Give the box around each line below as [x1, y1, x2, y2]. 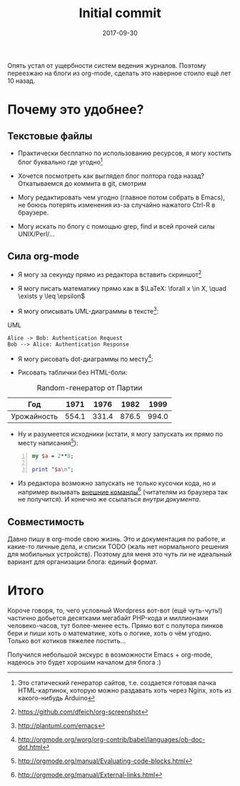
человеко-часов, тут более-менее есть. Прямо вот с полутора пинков [7, 622, 224, 630]
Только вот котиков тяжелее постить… [7, 637, 126, 645]
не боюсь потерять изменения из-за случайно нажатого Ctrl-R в [17, 200, 216, 209]
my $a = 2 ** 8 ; [31, 452, 74, 460]
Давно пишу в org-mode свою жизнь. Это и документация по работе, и [7, 534, 226, 544]
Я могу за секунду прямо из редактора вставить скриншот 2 [17, 269, 202, 279]
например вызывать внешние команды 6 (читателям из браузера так [17, 486, 229, 496]
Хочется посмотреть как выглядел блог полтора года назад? [17, 171, 205, 180]
